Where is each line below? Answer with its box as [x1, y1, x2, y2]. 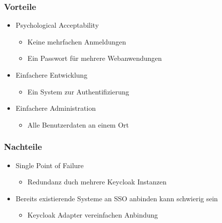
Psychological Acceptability [15, 20, 99, 30]
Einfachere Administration [15, 103, 96, 113]
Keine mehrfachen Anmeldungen [27, 36, 126, 46]
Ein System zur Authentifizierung [27, 86, 129, 96]
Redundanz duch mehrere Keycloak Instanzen [27, 177, 166, 187]
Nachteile [4, 140, 42, 153]
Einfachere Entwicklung [15, 70, 88, 80]
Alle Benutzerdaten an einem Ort [27, 119, 129, 130]
